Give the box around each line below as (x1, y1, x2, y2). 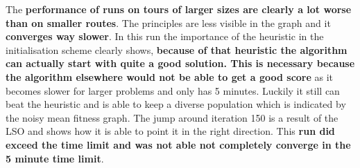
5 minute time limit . (6, 151, 104, 165)
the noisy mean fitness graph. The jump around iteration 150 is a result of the (6, 110, 338, 124)
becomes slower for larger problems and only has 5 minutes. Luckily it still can (6, 83, 340, 97)
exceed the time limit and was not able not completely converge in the (6, 137, 351, 151)
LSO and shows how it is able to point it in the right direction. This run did (6, 124, 335, 138)
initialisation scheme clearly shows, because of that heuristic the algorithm (6, 42, 348, 57)
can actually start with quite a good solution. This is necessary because (6, 56, 355, 71)
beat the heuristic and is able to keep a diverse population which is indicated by (6, 97, 346, 111)
